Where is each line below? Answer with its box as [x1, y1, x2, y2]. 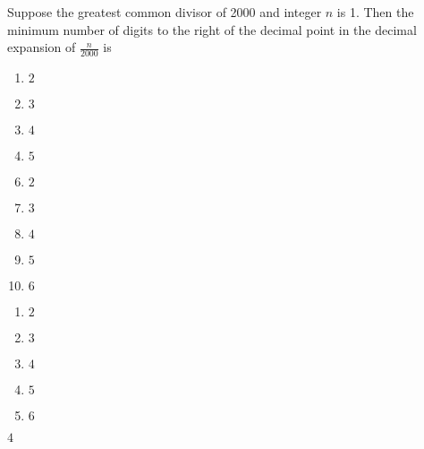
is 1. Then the [336, 3, 414, 21]
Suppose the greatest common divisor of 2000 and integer [7, 3, 322, 21]
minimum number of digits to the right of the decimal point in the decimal [7, 20, 417, 39]
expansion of [7, 38, 76, 56]
